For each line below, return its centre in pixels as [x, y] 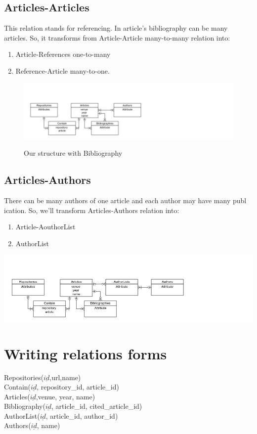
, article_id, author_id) [82, 415]
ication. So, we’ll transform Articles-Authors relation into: [92, 210]
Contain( [18, 387]
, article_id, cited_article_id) [97, 406]
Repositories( [24, 377]
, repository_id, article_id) [78, 387]
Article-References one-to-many [63, 54]
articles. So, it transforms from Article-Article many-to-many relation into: [117, 37]
